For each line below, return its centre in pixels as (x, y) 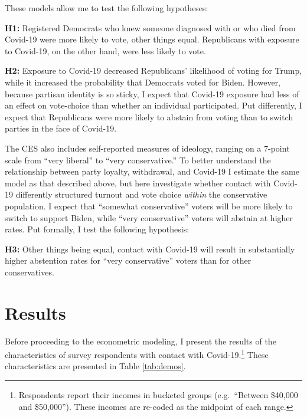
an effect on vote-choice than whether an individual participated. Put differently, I (153, 105)
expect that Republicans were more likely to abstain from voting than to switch (149, 116)
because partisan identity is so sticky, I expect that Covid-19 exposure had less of (152, 93)
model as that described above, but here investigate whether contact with (138, 183)
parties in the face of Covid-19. (61, 128)
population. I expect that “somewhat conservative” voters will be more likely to (149, 206)
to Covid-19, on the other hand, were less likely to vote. (105, 50)
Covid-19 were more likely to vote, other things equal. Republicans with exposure (152, 39)
